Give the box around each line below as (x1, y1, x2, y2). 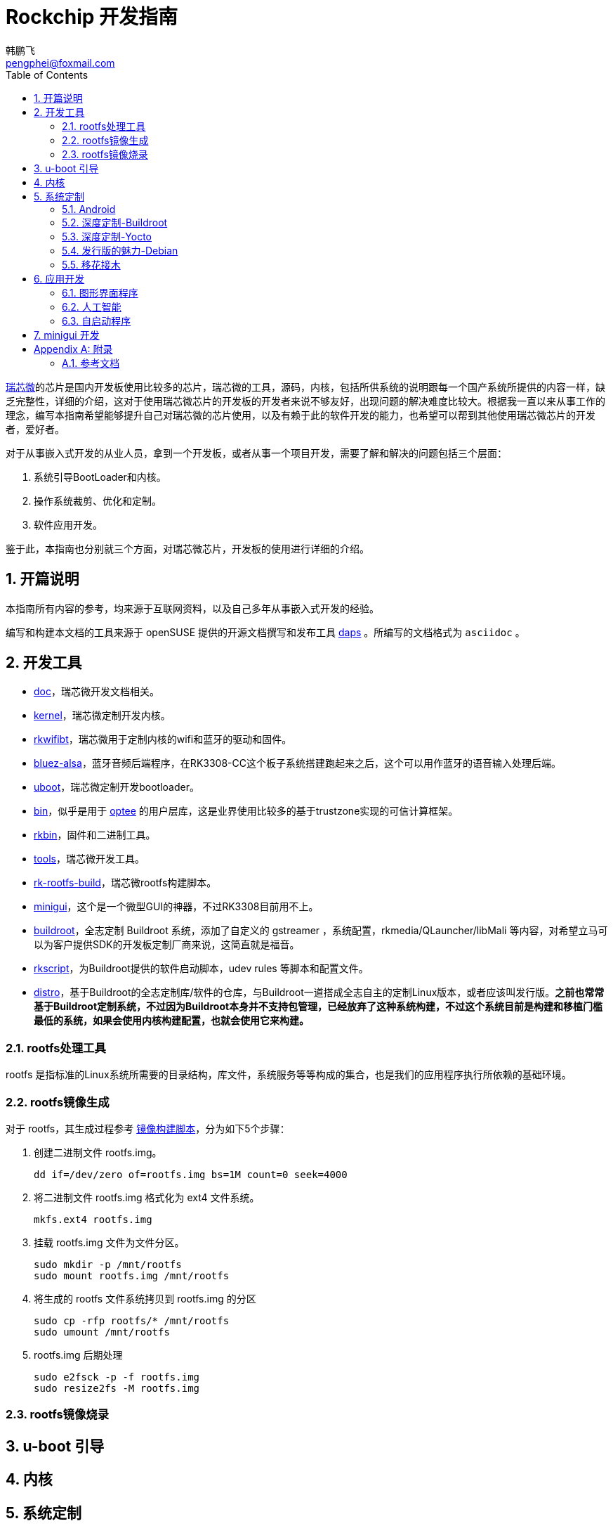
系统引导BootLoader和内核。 (34, 470, 166, 483)
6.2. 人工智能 (62, 300, 121, 313)
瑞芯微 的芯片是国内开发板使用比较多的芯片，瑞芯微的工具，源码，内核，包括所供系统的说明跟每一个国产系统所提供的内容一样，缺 (6, 380, 605, 393)
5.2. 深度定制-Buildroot (62, 216, 168, 228)
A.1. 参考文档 (62, 356, 120, 369)
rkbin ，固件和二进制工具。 (34, 829, 156, 841)
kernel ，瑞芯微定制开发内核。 (34, 709, 171, 722)
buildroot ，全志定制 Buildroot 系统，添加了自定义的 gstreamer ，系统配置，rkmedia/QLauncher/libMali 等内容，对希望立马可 (34, 924, 608, 937)
